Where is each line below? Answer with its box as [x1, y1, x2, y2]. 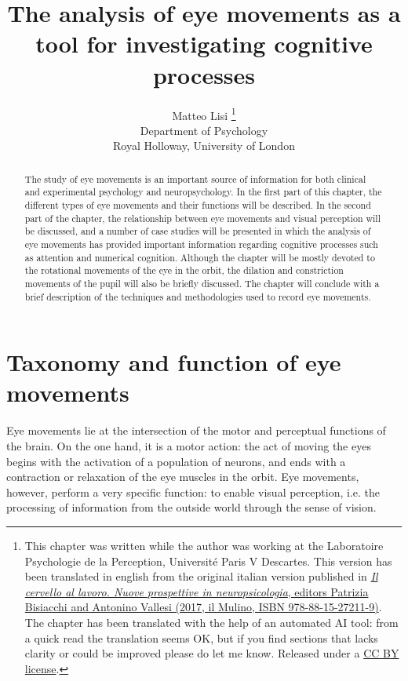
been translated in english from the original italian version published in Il [24, 568, 378, 584]
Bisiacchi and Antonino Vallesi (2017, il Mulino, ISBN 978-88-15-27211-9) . [24, 599, 382, 615]
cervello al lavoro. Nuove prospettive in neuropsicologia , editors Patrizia [24, 583, 369, 599]
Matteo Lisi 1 [172, 104, 236, 123]
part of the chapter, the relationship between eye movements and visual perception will [24, 211, 381, 224]
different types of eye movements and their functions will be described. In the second [24, 198, 371, 212]
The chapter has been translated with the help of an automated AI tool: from [24, 614, 399, 630]
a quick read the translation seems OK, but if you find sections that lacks [24, 629, 378, 646]
